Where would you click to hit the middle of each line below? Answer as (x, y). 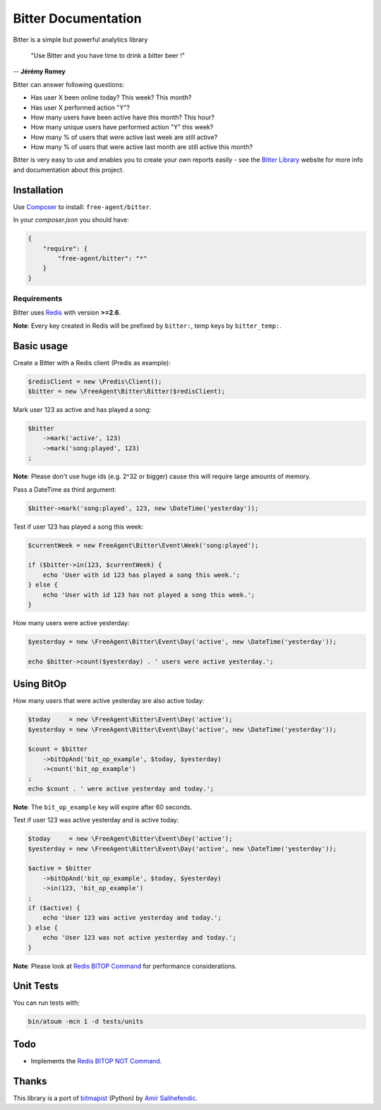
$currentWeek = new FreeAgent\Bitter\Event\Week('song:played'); (143, 545)
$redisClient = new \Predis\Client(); (95, 381)
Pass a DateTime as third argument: (65, 489)
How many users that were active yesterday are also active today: (109, 701)
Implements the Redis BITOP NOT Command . (96, 1061)
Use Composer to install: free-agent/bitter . (82, 207)
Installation (38, 190)
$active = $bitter (60, 868)
